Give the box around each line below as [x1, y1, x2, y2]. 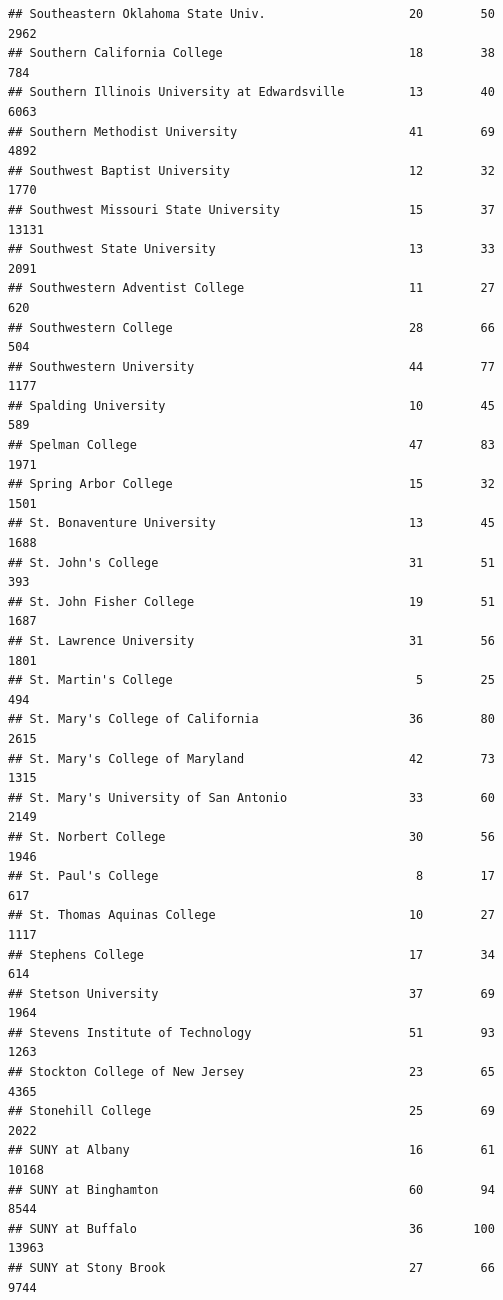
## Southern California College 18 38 [8, 46, 495, 61]
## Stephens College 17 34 [8, 947, 495, 962]
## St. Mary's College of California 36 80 [8, 712, 495, 727]
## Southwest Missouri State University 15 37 [8, 202, 495, 217]
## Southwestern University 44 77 [8, 359, 495, 374]
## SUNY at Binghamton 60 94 [8, 1182, 495, 1197]
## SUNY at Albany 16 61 [8, 1143, 495, 1158]
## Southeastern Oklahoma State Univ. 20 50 [8, 7, 495, 21]
